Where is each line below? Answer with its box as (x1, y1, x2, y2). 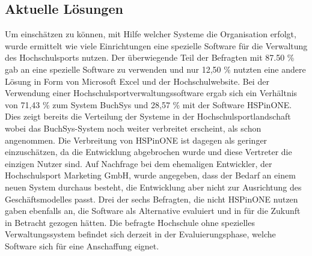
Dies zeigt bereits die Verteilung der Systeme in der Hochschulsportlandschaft (5, 110, 291, 123)
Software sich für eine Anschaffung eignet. (5, 239, 159, 252)
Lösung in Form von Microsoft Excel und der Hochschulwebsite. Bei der (5, 75, 269, 87)
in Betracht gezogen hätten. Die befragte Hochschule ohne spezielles (5, 216, 255, 228)
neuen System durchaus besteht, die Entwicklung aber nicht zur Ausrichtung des (5, 180, 302, 193)
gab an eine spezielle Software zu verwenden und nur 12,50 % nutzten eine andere (5, 62, 306, 75)
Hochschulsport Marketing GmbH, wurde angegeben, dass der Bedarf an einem (5, 169, 296, 181)
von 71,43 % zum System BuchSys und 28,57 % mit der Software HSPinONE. (5, 98, 292, 111)
